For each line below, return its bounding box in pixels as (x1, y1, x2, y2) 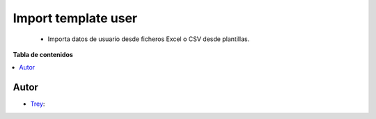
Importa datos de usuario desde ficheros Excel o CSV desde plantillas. (47, 35, 250, 43)
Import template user (13, 10, 138, 26)
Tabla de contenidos (13, 50, 73, 58)
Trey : (30, 100, 45, 108)
